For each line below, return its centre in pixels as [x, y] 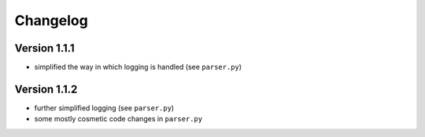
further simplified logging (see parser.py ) [104, 108]
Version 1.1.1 [44, 48]
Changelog [51, 20]
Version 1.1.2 [46, 89]
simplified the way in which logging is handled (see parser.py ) [138, 67]
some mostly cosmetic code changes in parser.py [118, 119]
